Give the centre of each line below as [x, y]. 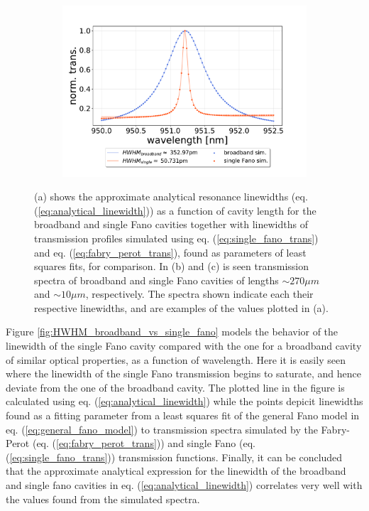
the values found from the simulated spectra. [103, 499]
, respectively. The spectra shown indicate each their [199, 294]
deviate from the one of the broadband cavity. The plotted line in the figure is [175, 387]
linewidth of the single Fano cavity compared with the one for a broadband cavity [184, 346]
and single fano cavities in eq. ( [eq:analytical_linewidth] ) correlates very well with [184, 485]
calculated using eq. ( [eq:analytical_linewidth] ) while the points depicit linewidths [184, 401]
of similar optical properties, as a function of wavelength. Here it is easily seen [176, 359]
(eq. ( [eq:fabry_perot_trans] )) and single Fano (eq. [144, 443]
